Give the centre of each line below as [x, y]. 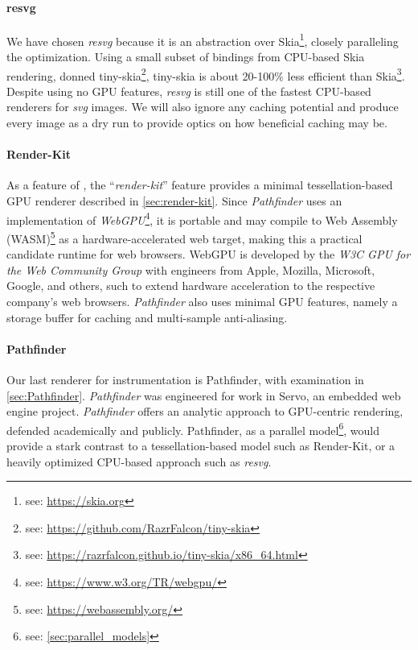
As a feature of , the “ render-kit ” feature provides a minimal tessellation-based [200, 185]
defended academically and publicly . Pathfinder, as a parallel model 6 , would [193, 429]
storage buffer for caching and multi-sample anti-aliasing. [147, 317]
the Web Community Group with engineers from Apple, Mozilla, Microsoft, [191, 269]
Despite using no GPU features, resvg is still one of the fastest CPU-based [189, 91]
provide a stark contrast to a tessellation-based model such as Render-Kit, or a [201, 445]
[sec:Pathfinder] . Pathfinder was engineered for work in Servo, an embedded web [204, 395]
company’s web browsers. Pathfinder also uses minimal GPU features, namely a [202, 301]
